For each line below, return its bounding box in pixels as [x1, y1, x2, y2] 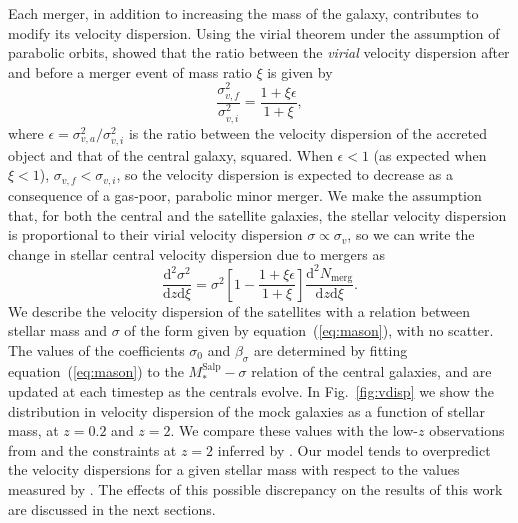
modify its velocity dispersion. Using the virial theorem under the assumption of [8, 22, 500, 43]
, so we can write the [347, 224, 475, 245]
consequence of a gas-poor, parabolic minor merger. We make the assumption [8, 184, 482, 205]
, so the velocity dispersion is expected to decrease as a [116, 164, 454, 185]
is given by [267, 61, 333, 82]
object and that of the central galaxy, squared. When [8, 144, 333, 165]
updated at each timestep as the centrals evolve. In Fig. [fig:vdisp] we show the [8, 381, 494, 402]
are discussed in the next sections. [8, 498, 216, 519]
